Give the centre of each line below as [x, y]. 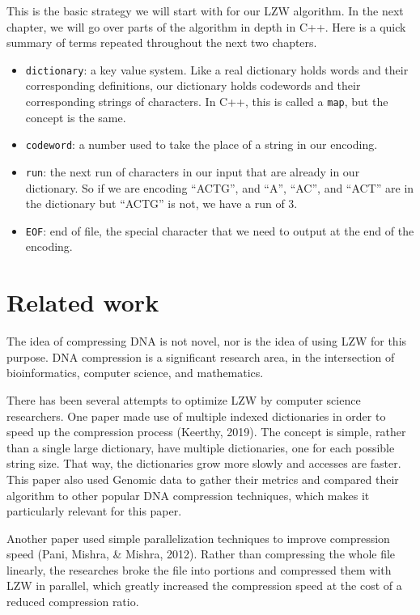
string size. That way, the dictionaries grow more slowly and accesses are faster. [204, 463]
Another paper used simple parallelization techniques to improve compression [198, 538]
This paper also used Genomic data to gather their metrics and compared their [203, 479]
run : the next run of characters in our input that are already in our [193, 171]
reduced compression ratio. [73, 602]
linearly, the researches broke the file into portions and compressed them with [199, 569]
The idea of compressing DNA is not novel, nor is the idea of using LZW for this [207, 341]
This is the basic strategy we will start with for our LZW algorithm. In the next [205, 11]
